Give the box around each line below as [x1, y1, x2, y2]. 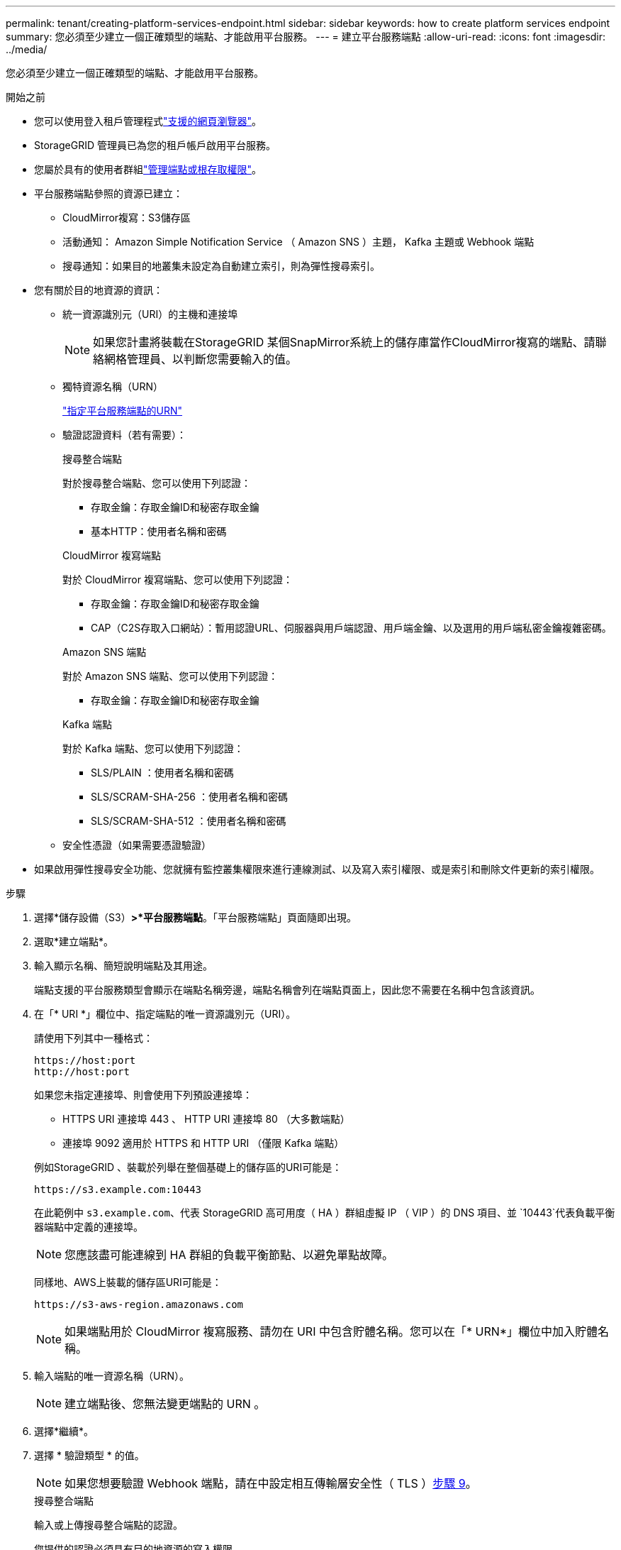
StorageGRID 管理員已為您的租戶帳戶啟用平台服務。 [34, 139, 276, 151]
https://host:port [34, 1055, 136, 1066]
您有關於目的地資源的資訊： [34, 284, 163, 296]
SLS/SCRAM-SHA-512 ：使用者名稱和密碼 [91, 815, 286, 827]
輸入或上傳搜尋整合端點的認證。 [34, 1519, 183, 1531]
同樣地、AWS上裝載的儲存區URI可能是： [34, 1276, 222, 1288]
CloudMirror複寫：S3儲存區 [62, 211, 191, 224]
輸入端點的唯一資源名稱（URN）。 [34, 1370, 189, 1382]
